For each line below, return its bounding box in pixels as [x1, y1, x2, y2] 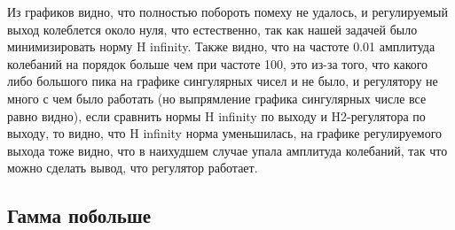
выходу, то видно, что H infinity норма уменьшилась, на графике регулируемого [7, 124, 443, 142]
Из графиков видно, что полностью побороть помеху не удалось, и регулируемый [7, 3, 448, 20]
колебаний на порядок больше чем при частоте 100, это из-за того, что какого [7, 54, 428, 73]
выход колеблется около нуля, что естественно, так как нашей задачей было [7, 19, 418, 38]
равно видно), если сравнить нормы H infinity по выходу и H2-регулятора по [7, 106, 426, 125]
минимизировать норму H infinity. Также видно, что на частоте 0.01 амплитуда [7, 37, 435, 56]
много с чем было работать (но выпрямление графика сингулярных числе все [7, 88, 427, 107]
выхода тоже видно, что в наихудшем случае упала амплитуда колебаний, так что [7, 141, 448, 159]
